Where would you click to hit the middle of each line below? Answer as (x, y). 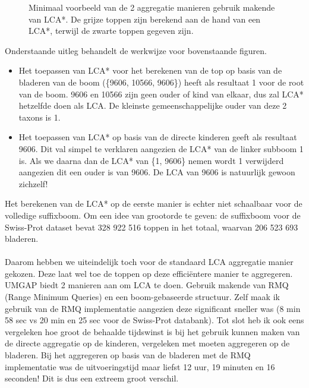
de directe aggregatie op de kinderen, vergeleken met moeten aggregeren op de (147, 343)
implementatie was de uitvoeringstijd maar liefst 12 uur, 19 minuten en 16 (140, 366)
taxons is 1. (40, 117)
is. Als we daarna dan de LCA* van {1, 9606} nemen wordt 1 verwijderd (151, 160)
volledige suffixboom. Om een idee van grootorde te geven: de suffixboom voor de (153, 215)
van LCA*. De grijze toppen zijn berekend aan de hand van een (145, 19)
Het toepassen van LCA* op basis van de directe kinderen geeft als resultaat (158, 137)
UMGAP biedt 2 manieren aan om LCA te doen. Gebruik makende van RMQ (147, 285)
